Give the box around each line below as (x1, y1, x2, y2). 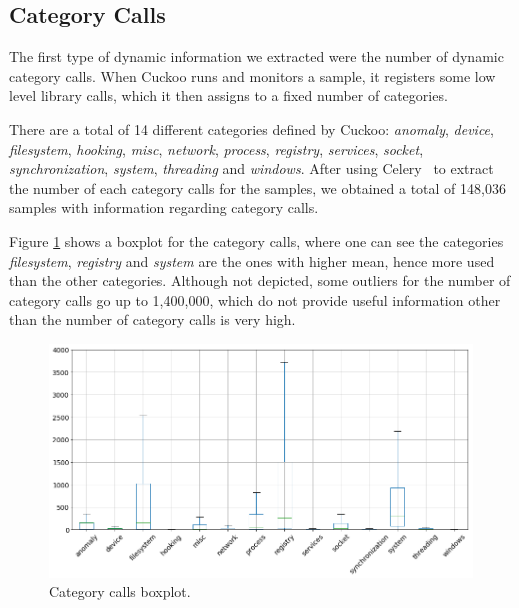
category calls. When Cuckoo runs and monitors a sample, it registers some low (9, 65, 496, 86)
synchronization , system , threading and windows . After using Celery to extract (9, 158, 494, 179)
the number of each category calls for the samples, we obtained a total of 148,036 (9, 177, 506, 198)
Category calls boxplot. (49, 581, 191, 602)
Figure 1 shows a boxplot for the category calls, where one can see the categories (9, 230, 504, 251)
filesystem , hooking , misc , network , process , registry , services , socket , (9, 138, 424, 159)
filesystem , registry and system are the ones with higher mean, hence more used (9, 250, 495, 271)
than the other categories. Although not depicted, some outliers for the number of (9, 270, 511, 291)
